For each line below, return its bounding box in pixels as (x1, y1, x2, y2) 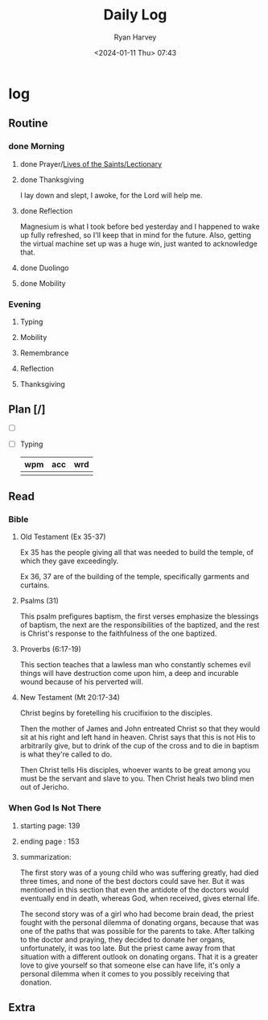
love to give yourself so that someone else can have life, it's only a (19, 960, 241, 970)
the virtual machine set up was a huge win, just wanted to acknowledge (19, 238, 258, 248)
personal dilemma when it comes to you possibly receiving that (19, 968, 230, 978)
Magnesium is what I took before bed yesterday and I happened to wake (19, 222, 260, 231)
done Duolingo (19, 263, 69, 272)
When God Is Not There (8, 802, 102, 814)
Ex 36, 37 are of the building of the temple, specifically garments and (19, 572, 249, 582)
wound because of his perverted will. (19, 677, 143, 686)
